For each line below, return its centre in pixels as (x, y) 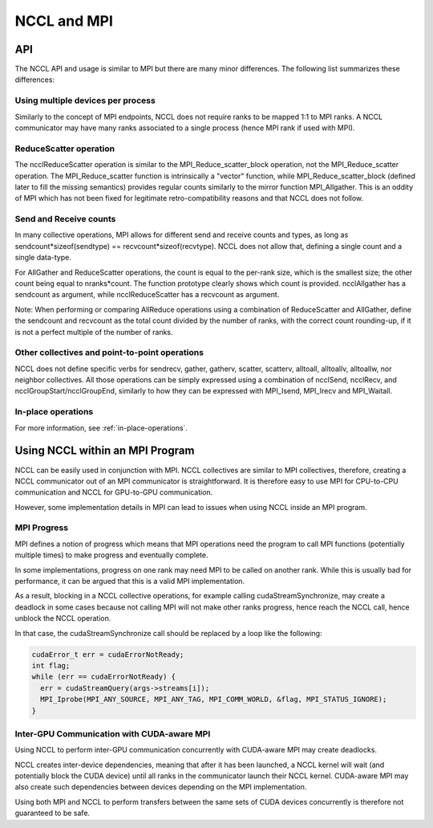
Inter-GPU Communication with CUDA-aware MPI (113, 733)
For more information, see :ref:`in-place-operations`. (101, 428)
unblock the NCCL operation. (63, 618)
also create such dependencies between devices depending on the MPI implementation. (161, 787)
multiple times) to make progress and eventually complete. (111, 555)
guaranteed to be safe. (53, 813)
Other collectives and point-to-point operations (109, 353)
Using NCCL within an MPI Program (105, 451)
